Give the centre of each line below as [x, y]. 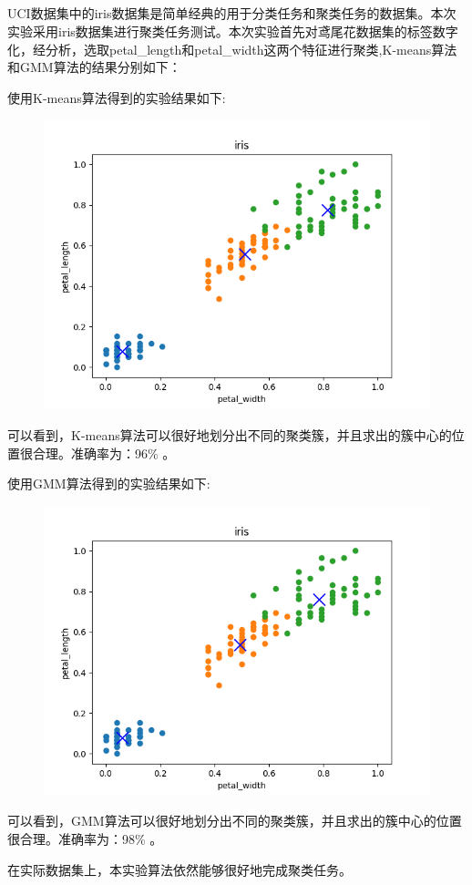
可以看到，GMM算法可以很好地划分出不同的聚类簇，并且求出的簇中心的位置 [235, 821]
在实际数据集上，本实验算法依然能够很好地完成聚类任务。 [180, 869]
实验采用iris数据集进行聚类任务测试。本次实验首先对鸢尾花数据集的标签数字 [233, 31]
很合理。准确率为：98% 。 [85, 838]
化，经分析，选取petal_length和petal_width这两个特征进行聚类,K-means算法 [232, 49]
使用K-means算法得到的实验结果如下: [117, 97]
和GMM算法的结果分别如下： [94, 67]
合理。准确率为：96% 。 [104, 453]
